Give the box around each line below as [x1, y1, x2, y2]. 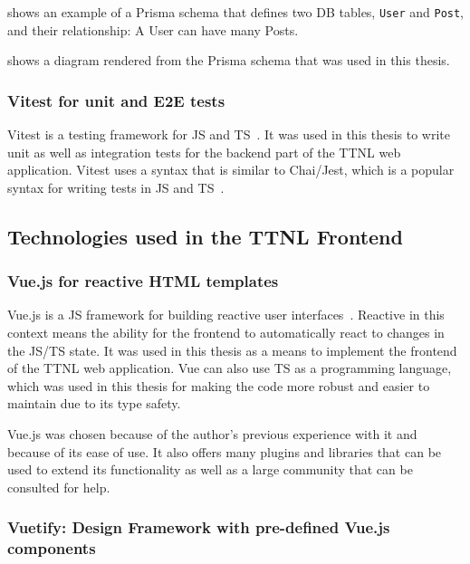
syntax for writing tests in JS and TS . [7, 177, 225, 196]
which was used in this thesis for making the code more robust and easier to [7, 376, 430, 395]
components [7, 537, 96, 559]
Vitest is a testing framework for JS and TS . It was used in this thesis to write [7, 125, 451, 144]
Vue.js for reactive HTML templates [7, 270, 279, 292]
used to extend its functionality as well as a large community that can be [7, 460, 413, 479]
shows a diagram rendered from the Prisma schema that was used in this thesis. [7, 51, 450, 70]
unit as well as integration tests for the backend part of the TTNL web [7, 142, 401, 161]
